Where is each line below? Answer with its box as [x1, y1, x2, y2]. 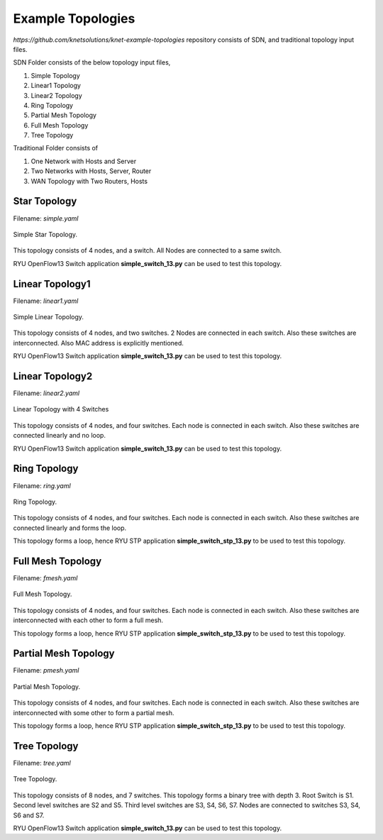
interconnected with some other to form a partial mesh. [13, 708, 174, 717]
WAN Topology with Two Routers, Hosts [30, 177, 148, 185]
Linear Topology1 [13, 277, 91, 290]
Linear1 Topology [30, 82, 82, 90]
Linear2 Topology [30, 91, 83, 99]
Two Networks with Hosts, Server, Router [30, 167, 152, 175]
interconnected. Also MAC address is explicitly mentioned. [13, 338, 184, 347]
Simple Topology [30, 71, 81, 79]
